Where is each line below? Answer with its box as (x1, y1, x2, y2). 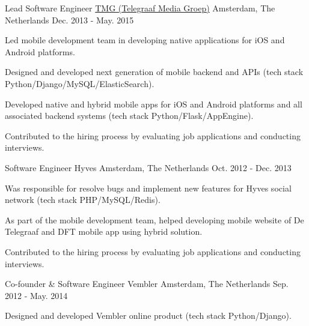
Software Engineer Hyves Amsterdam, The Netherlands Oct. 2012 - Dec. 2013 (5, 161, 292, 174)
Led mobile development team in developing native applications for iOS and (5, 34, 285, 46)
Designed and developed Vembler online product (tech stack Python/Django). (5, 309, 292, 322)
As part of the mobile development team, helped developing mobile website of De (5, 213, 304, 226)
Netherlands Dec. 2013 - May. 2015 (5, 13, 134, 26)
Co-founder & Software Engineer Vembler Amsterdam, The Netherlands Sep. (5, 277, 289, 290)
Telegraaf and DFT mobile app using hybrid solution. (5, 225, 203, 238)
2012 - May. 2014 (5, 289, 68, 301)
